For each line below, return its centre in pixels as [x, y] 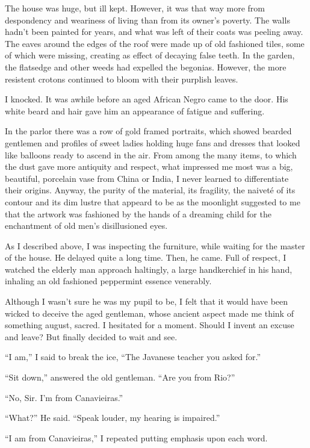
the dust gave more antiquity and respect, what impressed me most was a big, [149, 166]
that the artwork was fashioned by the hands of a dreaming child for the [138, 213]
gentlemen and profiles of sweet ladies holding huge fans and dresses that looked [153, 142]
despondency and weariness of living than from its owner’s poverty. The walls [147, 20]
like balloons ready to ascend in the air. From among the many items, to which [151, 154]
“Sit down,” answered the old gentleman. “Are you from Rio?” [120, 377]
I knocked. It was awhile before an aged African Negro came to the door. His [147, 99]
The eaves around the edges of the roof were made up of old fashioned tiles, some [155, 43]
